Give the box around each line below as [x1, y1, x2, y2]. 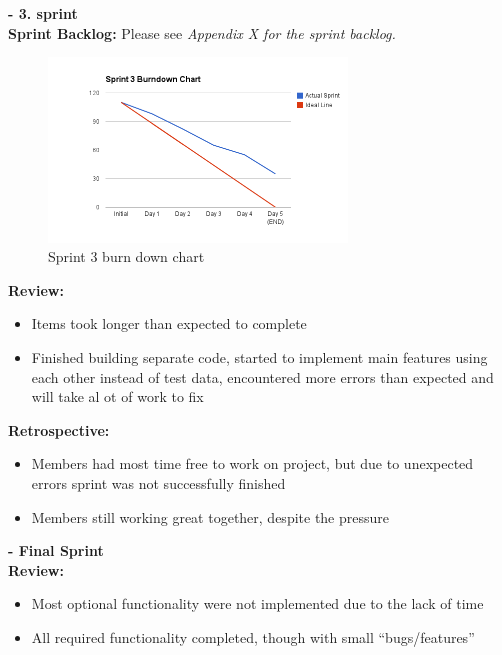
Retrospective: [8, 419, 110, 440]
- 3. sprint [8, 3, 78, 23]
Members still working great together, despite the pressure [31, 506, 390, 527]
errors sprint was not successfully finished [31, 473, 286, 494]
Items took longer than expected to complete [31, 313, 307, 334]
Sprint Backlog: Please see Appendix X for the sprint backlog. [8, 22, 396, 43]
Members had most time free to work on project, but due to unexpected [31, 453, 474, 474]
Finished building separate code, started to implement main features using [31, 347, 488, 368]
